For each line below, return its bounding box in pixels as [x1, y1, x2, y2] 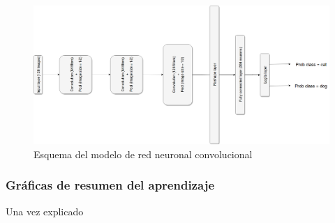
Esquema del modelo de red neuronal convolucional [33, 146, 253, 161]
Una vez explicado [6, 203, 84, 218]
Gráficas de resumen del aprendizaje [6, 176, 214, 194]
